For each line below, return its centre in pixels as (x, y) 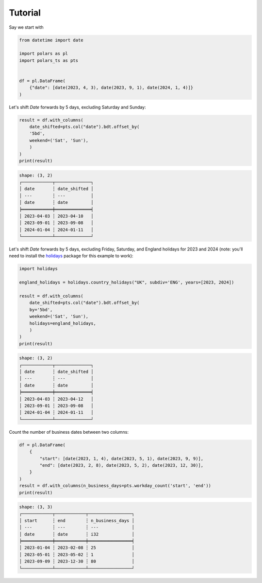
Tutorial (25, 13)
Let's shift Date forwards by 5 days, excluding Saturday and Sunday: (77, 107)
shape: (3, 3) (36, 507)
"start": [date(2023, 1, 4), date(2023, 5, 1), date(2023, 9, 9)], (122, 459)
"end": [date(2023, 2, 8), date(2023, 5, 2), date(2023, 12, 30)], (122, 465)
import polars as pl (43, 54)
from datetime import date (51, 40)
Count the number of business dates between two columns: (69, 432)
